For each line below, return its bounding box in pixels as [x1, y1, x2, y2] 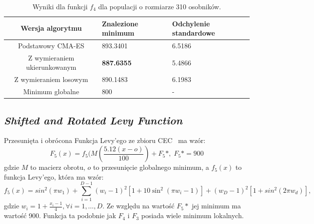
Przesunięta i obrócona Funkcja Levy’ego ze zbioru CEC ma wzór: [4, 135, 206, 145]
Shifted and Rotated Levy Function [4, 112, 183, 127]
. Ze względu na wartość [102, 201, 175, 211]
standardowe [172, 28, 215, 38]
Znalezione [101, 18, 138, 28]
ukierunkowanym [26, 62, 77, 72]
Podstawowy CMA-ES [18, 41, 84, 51]
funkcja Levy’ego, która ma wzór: [4, 171, 104, 182]
